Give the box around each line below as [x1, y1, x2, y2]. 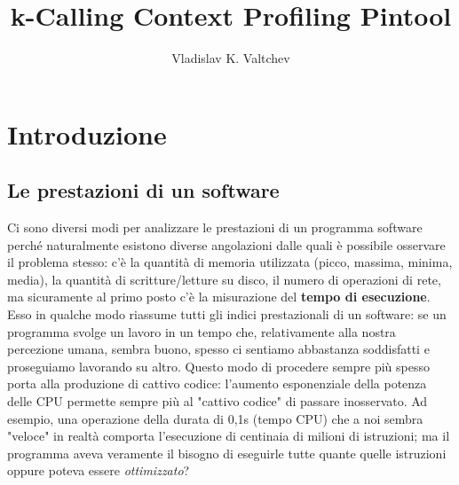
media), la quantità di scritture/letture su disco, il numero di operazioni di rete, [7, 270, 441, 288]
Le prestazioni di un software [7, 176, 280, 204]
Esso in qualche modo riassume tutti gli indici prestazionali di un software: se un [7, 305, 447, 324]
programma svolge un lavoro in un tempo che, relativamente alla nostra [7, 322, 396, 340]
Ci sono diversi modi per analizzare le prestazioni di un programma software [7, 218, 423, 237]
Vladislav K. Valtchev [171, 49, 290, 67]
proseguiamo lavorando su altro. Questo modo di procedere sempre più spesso [7, 356, 430, 375]
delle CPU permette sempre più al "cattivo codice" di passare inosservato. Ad [7, 392, 428, 411]
